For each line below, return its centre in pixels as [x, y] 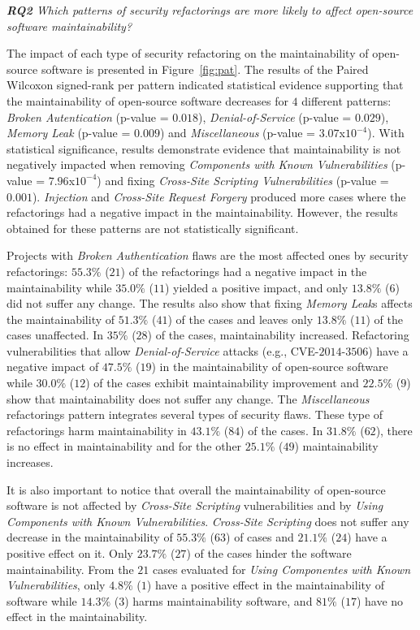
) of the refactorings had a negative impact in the [244, 271]
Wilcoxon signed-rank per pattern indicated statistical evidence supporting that [205, 85]
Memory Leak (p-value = [69, 133]
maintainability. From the [70, 569]
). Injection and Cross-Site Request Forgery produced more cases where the [219, 196]
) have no [380, 600]
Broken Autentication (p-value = [88, 117]
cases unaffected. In [55, 335]
